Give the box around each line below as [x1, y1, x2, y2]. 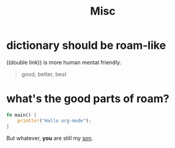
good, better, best [21, 70, 67, 77]
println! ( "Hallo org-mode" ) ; [17, 118, 92, 124]
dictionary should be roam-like [6, 38, 166, 52]
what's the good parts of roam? [6, 92, 169, 106]
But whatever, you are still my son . [6, 134, 94, 141]
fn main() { [6, 111, 37, 118]
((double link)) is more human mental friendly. [6, 58, 121, 66]
